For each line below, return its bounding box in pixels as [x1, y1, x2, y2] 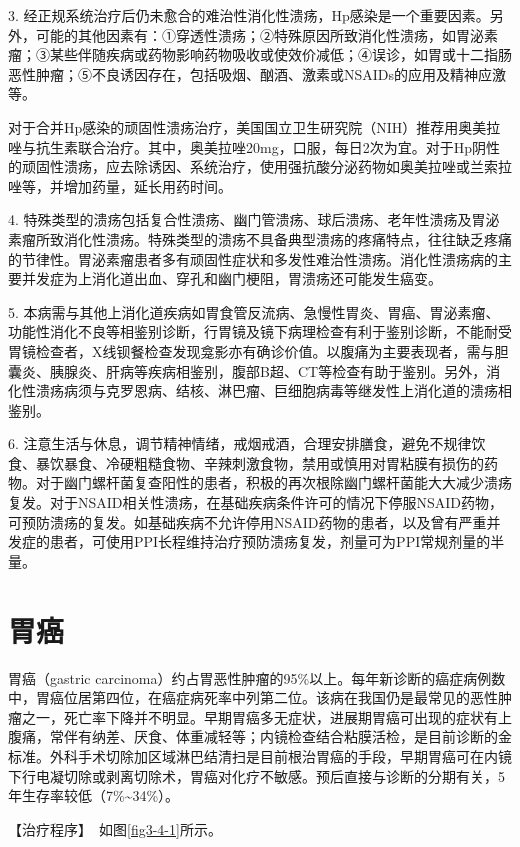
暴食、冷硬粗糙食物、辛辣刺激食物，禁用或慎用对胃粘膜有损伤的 [63, 452, 484, 473]
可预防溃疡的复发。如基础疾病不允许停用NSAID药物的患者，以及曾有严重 [8, 511, 487, 532]
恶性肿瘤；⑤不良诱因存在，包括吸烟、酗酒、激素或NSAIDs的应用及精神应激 [8, 63, 507, 84]
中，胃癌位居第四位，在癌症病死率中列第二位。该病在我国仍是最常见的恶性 [8, 687, 498, 708]
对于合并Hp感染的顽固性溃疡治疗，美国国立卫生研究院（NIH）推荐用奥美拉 [8, 116, 501, 137]
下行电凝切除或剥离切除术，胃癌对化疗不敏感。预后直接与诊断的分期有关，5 [8, 765, 505, 786]
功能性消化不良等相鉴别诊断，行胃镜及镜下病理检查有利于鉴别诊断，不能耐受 [8, 321, 512, 342]
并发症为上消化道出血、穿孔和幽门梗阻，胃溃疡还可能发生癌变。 [21, 268, 442, 289]
